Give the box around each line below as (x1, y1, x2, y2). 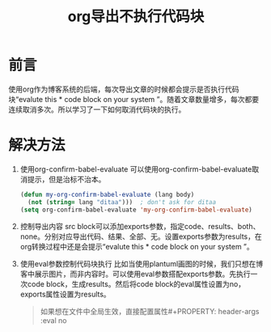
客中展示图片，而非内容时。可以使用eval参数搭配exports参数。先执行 (19, 269, 251, 279)
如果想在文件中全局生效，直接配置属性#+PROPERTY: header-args (40, 306, 260, 316)
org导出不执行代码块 (67, 7, 205, 26)
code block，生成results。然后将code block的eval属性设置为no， (27, 279, 245, 288)
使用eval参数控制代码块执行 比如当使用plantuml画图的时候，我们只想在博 (19, 258, 264, 268)
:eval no (40, 315, 67, 325)
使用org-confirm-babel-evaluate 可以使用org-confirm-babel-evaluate (19, 164, 252, 174)
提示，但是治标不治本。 (27, 174, 106, 184)
